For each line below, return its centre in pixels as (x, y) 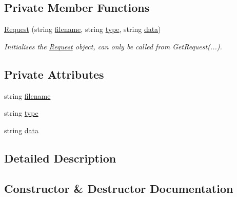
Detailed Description (60, 158)
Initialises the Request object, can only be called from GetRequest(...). (113, 46)
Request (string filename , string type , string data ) (83, 29)
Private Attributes (54, 74)
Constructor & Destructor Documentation (119, 188)
